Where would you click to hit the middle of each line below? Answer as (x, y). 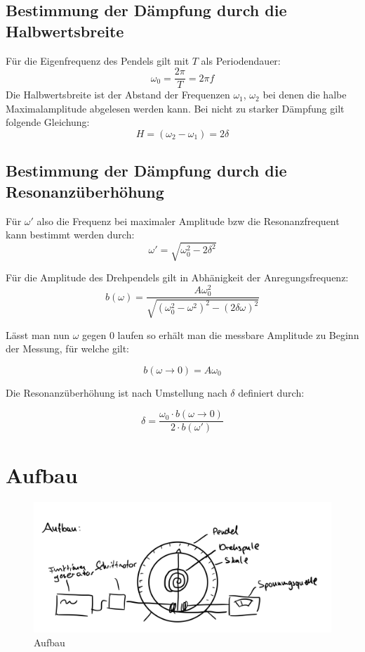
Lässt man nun (38, 334)
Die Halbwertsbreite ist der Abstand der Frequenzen (118, 95)
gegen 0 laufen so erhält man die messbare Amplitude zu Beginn (221, 334)
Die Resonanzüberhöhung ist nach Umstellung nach (117, 392)
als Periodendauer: (241, 60)
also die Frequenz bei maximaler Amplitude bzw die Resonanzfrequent (188, 220)
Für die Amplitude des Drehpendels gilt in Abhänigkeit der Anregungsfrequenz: (177, 277)
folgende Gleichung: (48, 122)
